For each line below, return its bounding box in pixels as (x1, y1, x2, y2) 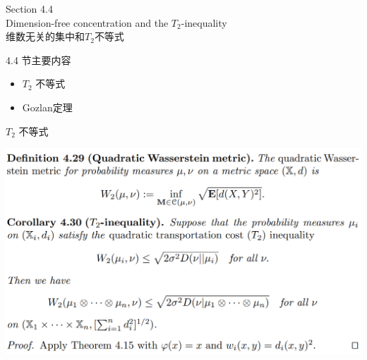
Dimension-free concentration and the (6, 15, 169, 30)
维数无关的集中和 (6, 29, 85, 44)
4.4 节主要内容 (6, 52, 71, 67)
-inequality (181, 15, 227, 30)
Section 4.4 (6, 1, 53, 15)
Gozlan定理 (22, 99, 73, 114)
